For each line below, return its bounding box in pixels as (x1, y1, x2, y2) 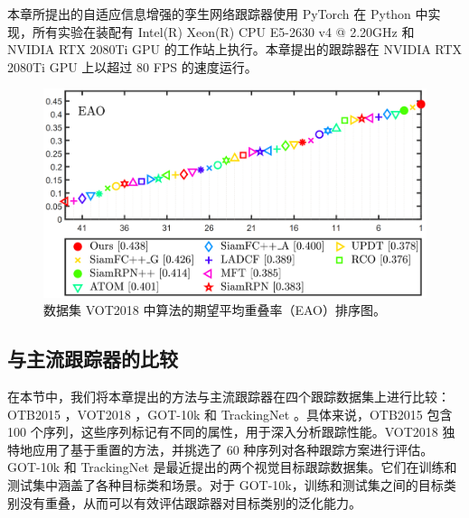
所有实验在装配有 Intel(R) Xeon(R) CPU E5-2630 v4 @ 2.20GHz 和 (32, 22, 415, 41)
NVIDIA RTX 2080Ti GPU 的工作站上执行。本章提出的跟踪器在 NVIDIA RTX (7, 40, 463, 59)
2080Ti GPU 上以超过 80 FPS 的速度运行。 (7, 57, 258, 76)
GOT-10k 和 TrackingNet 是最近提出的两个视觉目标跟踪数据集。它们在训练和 (7, 458, 457, 476)
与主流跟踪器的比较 (7, 345, 178, 373)
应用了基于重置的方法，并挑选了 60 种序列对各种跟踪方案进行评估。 (32, 439, 434, 458)
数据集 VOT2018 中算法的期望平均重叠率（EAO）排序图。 (43, 301, 386, 319)
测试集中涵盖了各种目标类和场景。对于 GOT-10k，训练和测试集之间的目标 (7, 476, 444, 494)
